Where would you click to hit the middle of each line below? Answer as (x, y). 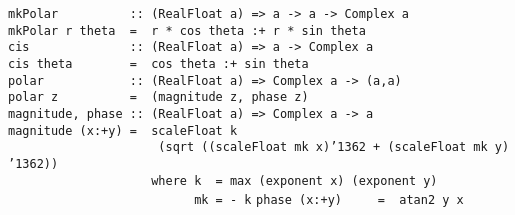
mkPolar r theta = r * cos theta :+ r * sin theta (187, 30)
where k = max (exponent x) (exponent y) (294, 180)
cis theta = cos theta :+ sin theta (158, 63)
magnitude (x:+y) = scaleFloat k (123, 130)
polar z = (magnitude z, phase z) (158, 97)
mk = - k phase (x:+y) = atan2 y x (329, 200)
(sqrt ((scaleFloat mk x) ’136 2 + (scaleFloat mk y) (334, 147)
